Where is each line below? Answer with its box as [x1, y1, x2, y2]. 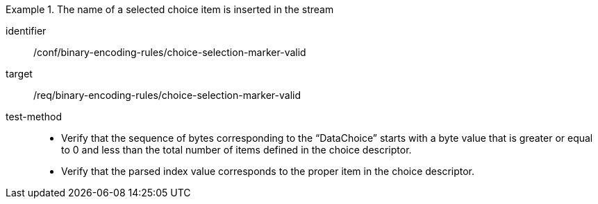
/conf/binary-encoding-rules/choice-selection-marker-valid [33, 46, 306, 58]
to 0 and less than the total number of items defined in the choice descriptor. [61, 144, 412, 156]
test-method [6, 111, 62, 122]
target [6, 68, 33, 80]
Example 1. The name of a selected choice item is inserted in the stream [6, 3, 334, 15]
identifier [6, 25, 47, 37]
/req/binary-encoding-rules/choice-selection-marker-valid [33, 89, 301, 101]
